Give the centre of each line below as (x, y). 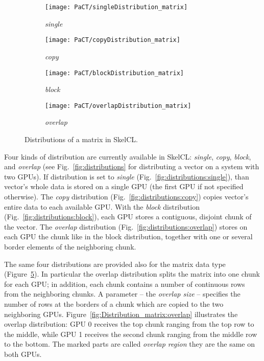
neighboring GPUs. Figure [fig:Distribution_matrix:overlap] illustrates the (121, 314)
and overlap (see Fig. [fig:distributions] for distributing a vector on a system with (132, 166)
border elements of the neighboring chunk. (70, 246)
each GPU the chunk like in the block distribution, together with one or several (128, 236)
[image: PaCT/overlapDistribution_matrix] (118, 106)
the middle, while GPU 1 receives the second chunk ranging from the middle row (131, 334)
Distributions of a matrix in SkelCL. (81, 139)
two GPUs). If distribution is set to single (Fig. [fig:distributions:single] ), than (127, 176)
